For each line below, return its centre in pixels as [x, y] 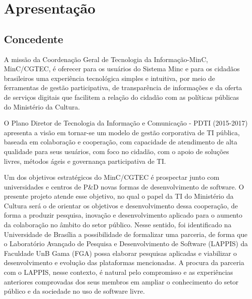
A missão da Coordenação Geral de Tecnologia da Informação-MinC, [106, 59]
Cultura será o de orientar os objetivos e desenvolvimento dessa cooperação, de [121, 205]
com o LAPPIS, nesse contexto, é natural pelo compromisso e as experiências [118, 272]
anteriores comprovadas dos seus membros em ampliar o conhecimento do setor [121, 281]
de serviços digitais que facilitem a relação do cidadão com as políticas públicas [122, 97]
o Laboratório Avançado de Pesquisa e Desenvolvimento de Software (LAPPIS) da [126, 244]
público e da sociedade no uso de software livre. [74, 291]
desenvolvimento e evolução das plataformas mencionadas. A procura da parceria [124, 262]
